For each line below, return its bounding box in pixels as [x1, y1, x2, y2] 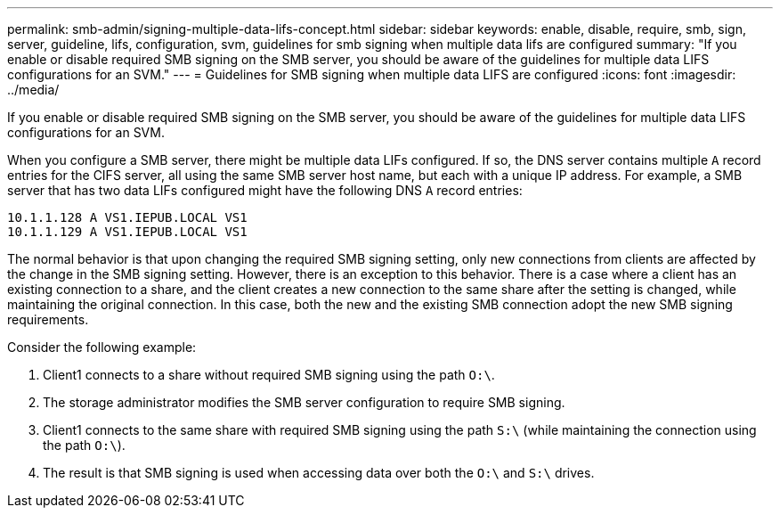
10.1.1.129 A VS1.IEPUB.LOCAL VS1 [7, 225, 248, 239]
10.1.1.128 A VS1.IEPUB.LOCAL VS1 [7, 210, 248, 225]
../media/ [7, 82, 60, 97]
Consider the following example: [7, 339, 197, 355]
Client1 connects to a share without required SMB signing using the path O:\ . [43, 367, 495, 382]
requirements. [7, 312, 89, 327]
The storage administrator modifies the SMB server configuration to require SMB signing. [43, 395, 565, 410]
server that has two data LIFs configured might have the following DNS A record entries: [7, 183, 523, 198]
